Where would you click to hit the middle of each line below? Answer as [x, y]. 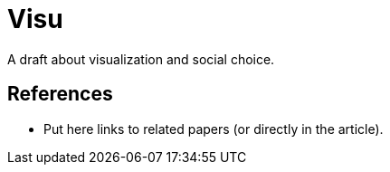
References [60, 94]
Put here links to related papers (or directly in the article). [214, 129]
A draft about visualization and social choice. [141, 59]
